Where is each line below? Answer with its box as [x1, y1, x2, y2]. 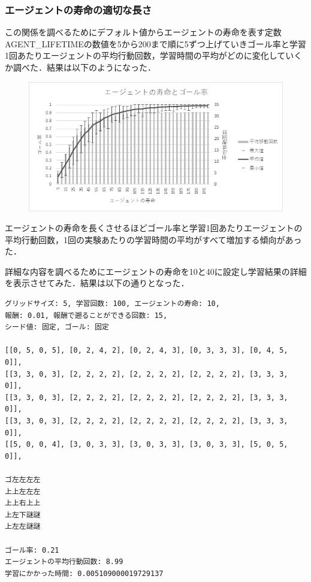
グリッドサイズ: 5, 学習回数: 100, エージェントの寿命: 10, [5, 299, 220, 308]
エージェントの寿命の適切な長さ [5, 2, 152, 17]
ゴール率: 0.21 [5, 545, 59, 554]
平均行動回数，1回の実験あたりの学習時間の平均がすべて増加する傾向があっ [5, 233, 302, 245]
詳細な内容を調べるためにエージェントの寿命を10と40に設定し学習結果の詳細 [5, 265, 307, 277]
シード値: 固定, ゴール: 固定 [5, 323, 109, 332]
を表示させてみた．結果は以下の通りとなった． [5, 277, 189, 289]
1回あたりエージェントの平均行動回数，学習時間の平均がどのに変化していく [5, 49, 303, 62]
